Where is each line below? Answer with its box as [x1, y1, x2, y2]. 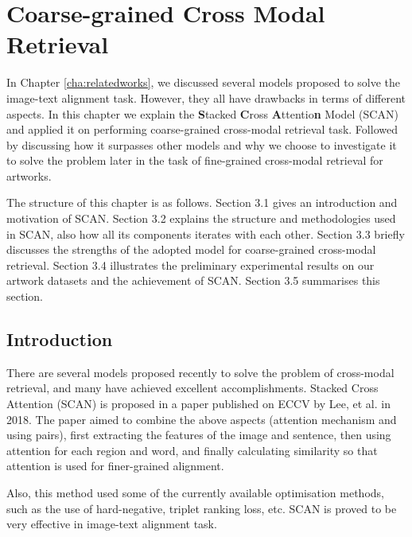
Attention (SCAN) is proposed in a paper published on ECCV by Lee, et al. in [6, 395, 391, 412]
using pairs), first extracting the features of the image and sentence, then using [6, 426, 391, 443]
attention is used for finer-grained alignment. [6, 457, 224, 474]
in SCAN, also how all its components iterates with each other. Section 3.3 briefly [6, 225, 405, 242]
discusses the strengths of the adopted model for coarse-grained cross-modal [6, 241, 376, 258]
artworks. [6, 167, 52, 184]
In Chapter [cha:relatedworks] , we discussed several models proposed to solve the [6, 74, 401, 91]
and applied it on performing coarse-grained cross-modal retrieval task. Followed [6, 121, 398, 138]
